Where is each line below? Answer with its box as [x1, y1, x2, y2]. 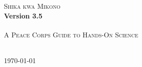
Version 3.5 [4, 10, 43, 20]
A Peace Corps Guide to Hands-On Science [4, 29, 138, 39]
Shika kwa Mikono [4, 1, 61, 11]
